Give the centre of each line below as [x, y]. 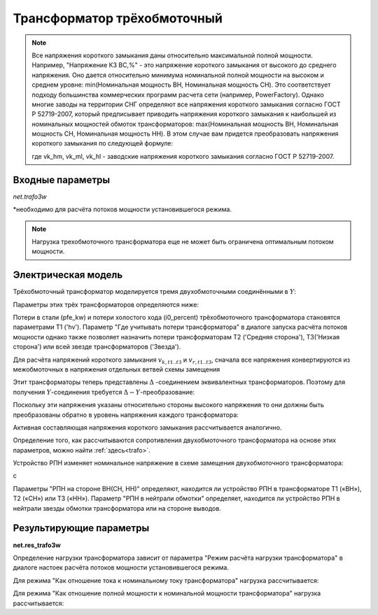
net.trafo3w [30, 197]
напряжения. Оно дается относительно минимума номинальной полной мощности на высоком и [178, 75]
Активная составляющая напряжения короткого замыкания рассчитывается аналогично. [147, 427]
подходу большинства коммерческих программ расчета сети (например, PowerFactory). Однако [178, 94]
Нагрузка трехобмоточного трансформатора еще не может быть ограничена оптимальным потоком [183, 241]
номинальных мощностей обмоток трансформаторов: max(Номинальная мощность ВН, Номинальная [185, 124]
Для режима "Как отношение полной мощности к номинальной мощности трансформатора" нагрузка [167, 593]
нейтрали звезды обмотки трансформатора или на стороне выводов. [117, 508]
